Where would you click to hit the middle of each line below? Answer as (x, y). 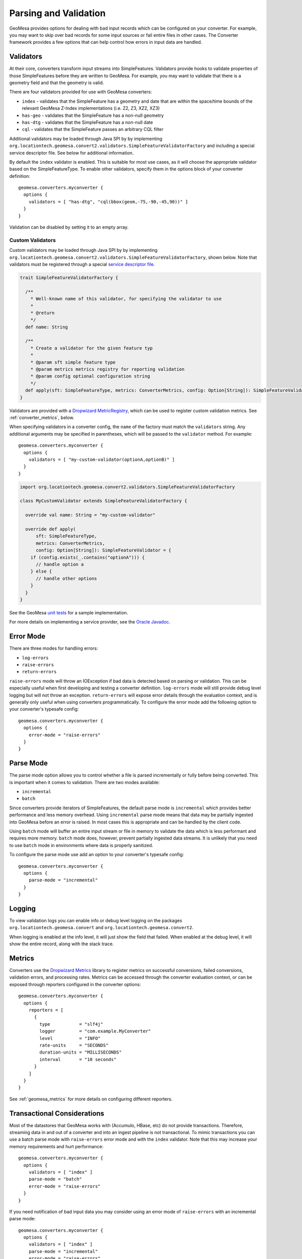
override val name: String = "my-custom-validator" (90, 515)
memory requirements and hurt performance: (56, 1146)
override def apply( (51, 529)
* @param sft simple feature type (73, 362)
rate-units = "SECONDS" (74, 1045)
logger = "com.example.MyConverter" (95, 1031)
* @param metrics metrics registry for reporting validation (107, 369)
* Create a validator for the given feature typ (92, 348)
